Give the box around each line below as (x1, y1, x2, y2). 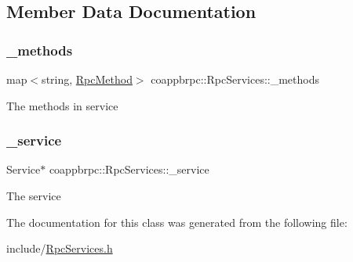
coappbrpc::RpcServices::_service (49, 161, 209, 178)
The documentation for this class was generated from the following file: (6, 214, 348, 230)
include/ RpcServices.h (6, 240, 113, 257)
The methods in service (6, 97, 118, 113)
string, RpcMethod (42, 71, 133, 87)
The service (6, 188, 61, 203)
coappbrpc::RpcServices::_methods (151, 71, 320, 87)
